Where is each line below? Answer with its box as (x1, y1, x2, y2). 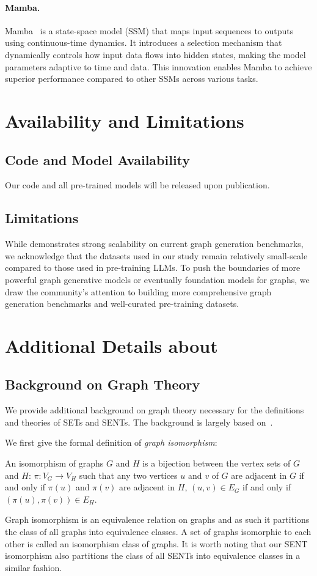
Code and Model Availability (5, 150, 191, 169)
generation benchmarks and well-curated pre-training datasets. (5, 297, 239, 310)
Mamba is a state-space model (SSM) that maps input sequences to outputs (5, 24, 294, 37)
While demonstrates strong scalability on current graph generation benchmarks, (5, 237, 304, 250)
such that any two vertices (79, 468, 178, 481)
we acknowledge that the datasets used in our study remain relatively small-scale (5, 249, 308, 262)
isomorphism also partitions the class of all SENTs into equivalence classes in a (5, 549, 301, 562)
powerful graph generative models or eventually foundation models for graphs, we (5, 273, 310, 286)
